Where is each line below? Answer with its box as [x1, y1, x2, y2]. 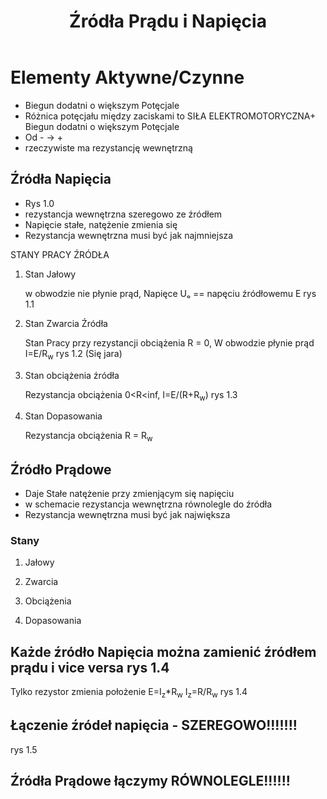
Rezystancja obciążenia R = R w [24, 430, 153, 444]
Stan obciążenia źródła [24, 369, 120, 381]
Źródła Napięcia [10, 171, 112, 188]
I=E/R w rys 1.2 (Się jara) [24, 347, 123, 362]
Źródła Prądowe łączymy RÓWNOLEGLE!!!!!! [10, 773, 291, 790]
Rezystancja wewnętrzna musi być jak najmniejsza [24, 229, 234, 241]
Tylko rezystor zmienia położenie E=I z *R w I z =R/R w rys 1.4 [10, 686, 248, 700]
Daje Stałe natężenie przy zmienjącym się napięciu [24, 487, 235, 499]
